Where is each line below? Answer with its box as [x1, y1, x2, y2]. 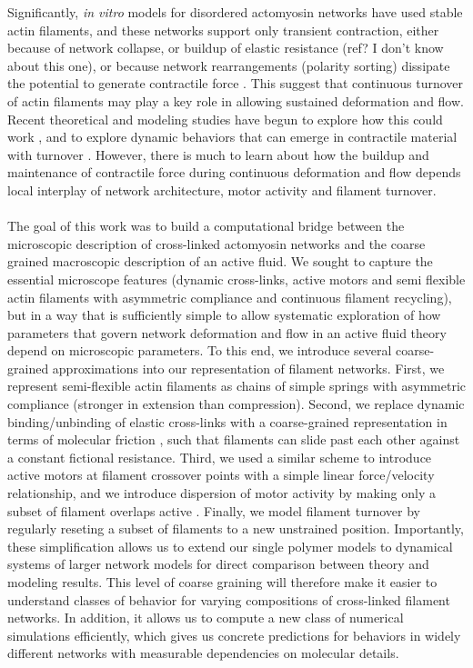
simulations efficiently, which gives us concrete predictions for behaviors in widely [7, 625, 461, 644]
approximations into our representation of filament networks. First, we [52, 358, 445, 377]
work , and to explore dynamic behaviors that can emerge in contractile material [7, 127, 458, 146]
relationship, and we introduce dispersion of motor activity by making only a [7, 484, 436, 503]
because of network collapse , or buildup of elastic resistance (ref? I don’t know [7, 38, 444, 57]
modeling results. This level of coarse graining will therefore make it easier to [7, 573, 438, 591]
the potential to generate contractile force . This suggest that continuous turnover [7, 74, 464, 93]
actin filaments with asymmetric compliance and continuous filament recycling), [7, 287, 452, 306]
